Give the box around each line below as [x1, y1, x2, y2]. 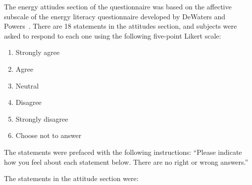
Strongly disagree [15, 113, 68, 124]
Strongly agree [15, 47, 60, 57]
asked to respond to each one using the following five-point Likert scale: [4, 30, 221, 41]
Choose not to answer [15, 130, 82, 140]
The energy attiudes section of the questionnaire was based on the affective [4, 1, 232, 11]
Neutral [15, 80, 39, 91]
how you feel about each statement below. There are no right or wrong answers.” [4, 156, 249, 167]
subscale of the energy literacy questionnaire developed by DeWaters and [4, 11, 226, 21]
